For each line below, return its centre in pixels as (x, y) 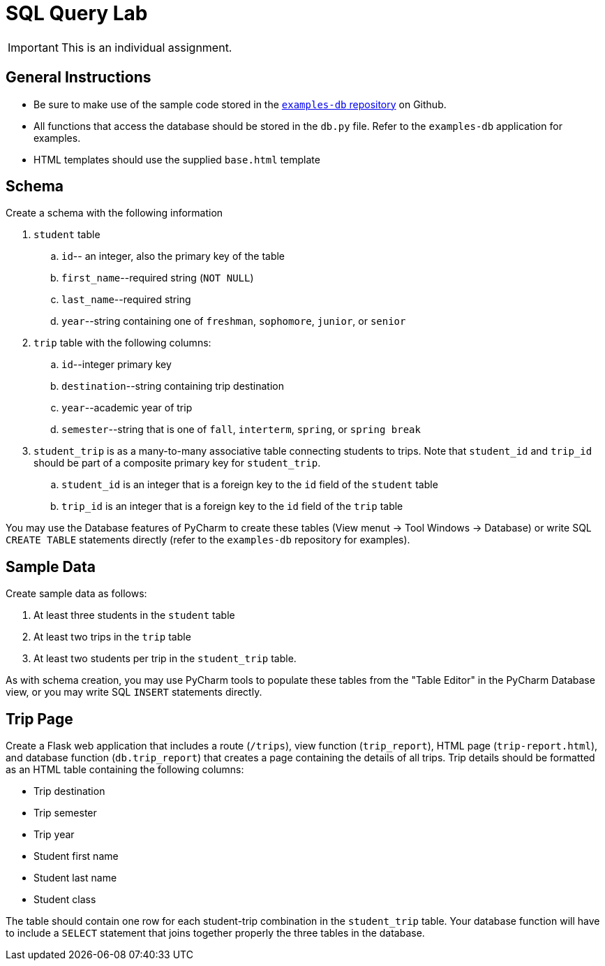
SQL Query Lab (77, 13)
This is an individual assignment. (147, 47)
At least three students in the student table (134, 615)
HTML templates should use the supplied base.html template (177, 159)
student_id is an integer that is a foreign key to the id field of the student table (250, 485)
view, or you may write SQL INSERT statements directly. (134, 692)
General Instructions (79, 78)
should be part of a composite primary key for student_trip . (177, 463)
